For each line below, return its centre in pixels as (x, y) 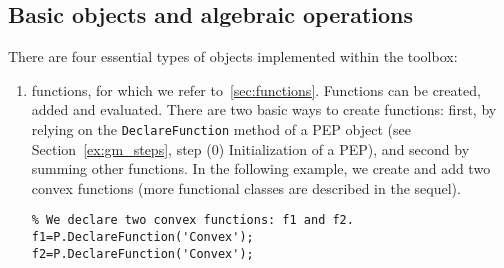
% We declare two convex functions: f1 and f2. (192, 220)
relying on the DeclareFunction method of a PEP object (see (221, 128)
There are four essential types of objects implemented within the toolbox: (233, 56)
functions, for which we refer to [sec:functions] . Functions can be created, (256, 89)
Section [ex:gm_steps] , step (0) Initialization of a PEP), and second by (250, 148)
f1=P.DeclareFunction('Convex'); (142, 237)
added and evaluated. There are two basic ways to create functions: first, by (264, 109)
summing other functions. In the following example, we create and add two (261, 168)
